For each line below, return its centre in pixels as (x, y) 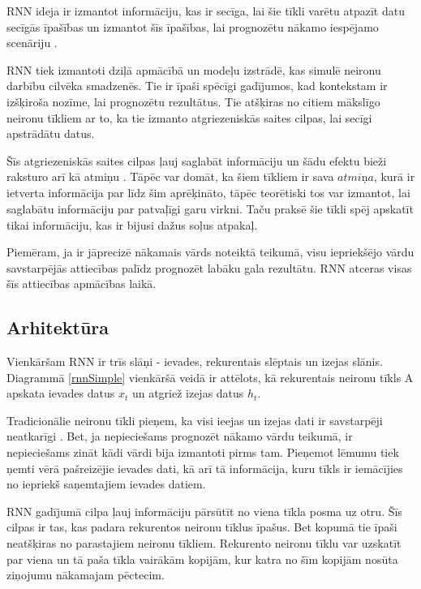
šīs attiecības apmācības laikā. (82, 284)
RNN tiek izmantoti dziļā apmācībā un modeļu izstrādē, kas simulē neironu (194, 69)
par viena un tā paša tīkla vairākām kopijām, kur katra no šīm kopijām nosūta (202, 559)
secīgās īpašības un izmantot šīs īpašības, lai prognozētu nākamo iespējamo (193, 26)
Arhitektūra (58, 327)
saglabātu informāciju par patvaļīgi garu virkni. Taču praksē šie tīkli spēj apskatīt (210, 208)
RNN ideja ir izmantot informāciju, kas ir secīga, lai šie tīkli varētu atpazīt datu (206, 11)
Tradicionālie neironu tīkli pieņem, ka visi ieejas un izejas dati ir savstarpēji (195, 420)
